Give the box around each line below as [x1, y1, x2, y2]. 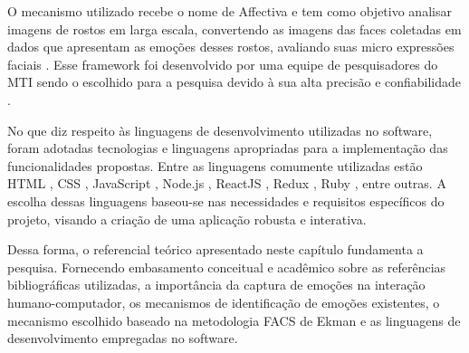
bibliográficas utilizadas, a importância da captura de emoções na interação [7, 275, 426, 294]
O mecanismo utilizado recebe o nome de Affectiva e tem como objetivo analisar [7, 2, 452, 20]
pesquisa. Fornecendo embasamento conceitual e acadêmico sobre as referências [7, 257, 446, 276]
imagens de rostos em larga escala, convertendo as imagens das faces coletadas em [7, 19, 462, 38]
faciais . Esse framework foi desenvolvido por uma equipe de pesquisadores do [7, 54, 438, 73]
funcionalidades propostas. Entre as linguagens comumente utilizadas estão [7, 156, 423, 175]
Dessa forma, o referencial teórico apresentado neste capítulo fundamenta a [7, 240, 424, 259]
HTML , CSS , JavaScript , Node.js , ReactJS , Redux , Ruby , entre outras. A [7, 174, 446, 193]
